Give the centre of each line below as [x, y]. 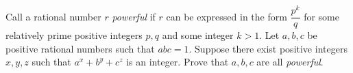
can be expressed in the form [227, 16]
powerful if [134, 16]
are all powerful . [290, 62]
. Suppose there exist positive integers [268, 48]
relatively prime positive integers [74, 35]
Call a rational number [53, 16]
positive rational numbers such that [80, 48]
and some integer [198, 35]
